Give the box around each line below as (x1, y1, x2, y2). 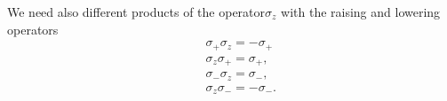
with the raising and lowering (281, 3, 441, 20)
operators (7, 19, 59, 38)
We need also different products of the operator (7, 3, 266, 20)
